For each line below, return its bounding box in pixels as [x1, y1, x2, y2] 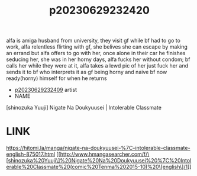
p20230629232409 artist [14, 87, 77, 94]
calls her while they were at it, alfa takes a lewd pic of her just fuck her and [6, 62, 189, 69]
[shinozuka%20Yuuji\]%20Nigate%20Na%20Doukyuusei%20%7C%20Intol [6, 157, 192, 164]
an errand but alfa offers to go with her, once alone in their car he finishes [6, 50, 186, 57]
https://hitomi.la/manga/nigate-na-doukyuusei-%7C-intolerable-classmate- [6, 145, 190, 152]
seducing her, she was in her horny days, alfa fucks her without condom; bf [6, 56, 190, 63]
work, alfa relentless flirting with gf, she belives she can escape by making [6, 43, 188, 50]
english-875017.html [6, 151, 55, 158]
